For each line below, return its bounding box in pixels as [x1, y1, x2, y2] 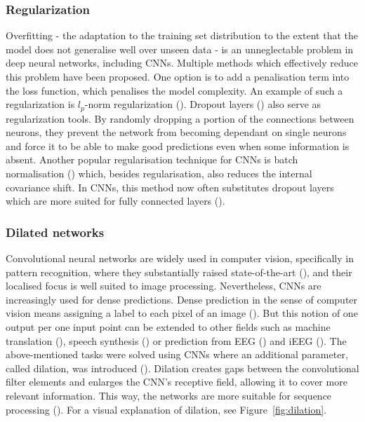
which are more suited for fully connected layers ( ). [6, 193, 225, 208]
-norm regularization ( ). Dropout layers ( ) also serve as [84, 97, 321, 111]
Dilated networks [6, 223, 105, 240]
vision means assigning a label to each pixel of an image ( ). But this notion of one [6, 306, 358, 320]
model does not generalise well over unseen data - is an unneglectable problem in [6, 41, 354, 56]
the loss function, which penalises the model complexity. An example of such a [6, 83, 343, 97]
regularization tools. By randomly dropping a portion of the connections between [6, 111, 354, 125]
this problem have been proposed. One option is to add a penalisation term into [6, 69, 350, 83]
